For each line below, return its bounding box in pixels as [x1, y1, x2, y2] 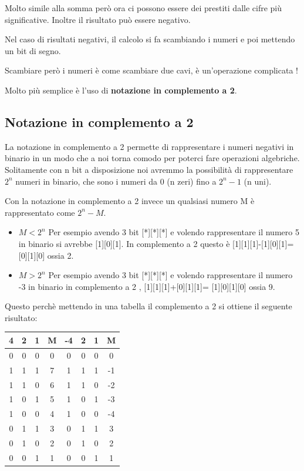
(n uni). [244, 175, 272, 187]
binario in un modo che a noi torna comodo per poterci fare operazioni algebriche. [5, 152, 300, 164]
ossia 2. [47, 249, 74, 261]
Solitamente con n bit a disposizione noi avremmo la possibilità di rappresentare [5, 163, 293, 175]
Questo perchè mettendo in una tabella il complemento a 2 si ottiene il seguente [5, 300, 292, 312]
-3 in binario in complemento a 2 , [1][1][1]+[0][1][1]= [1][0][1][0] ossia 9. [18, 280, 275, 292]
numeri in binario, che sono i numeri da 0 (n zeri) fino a [15, 175, 217, 187]
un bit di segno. [5, 44, 61, 56]
